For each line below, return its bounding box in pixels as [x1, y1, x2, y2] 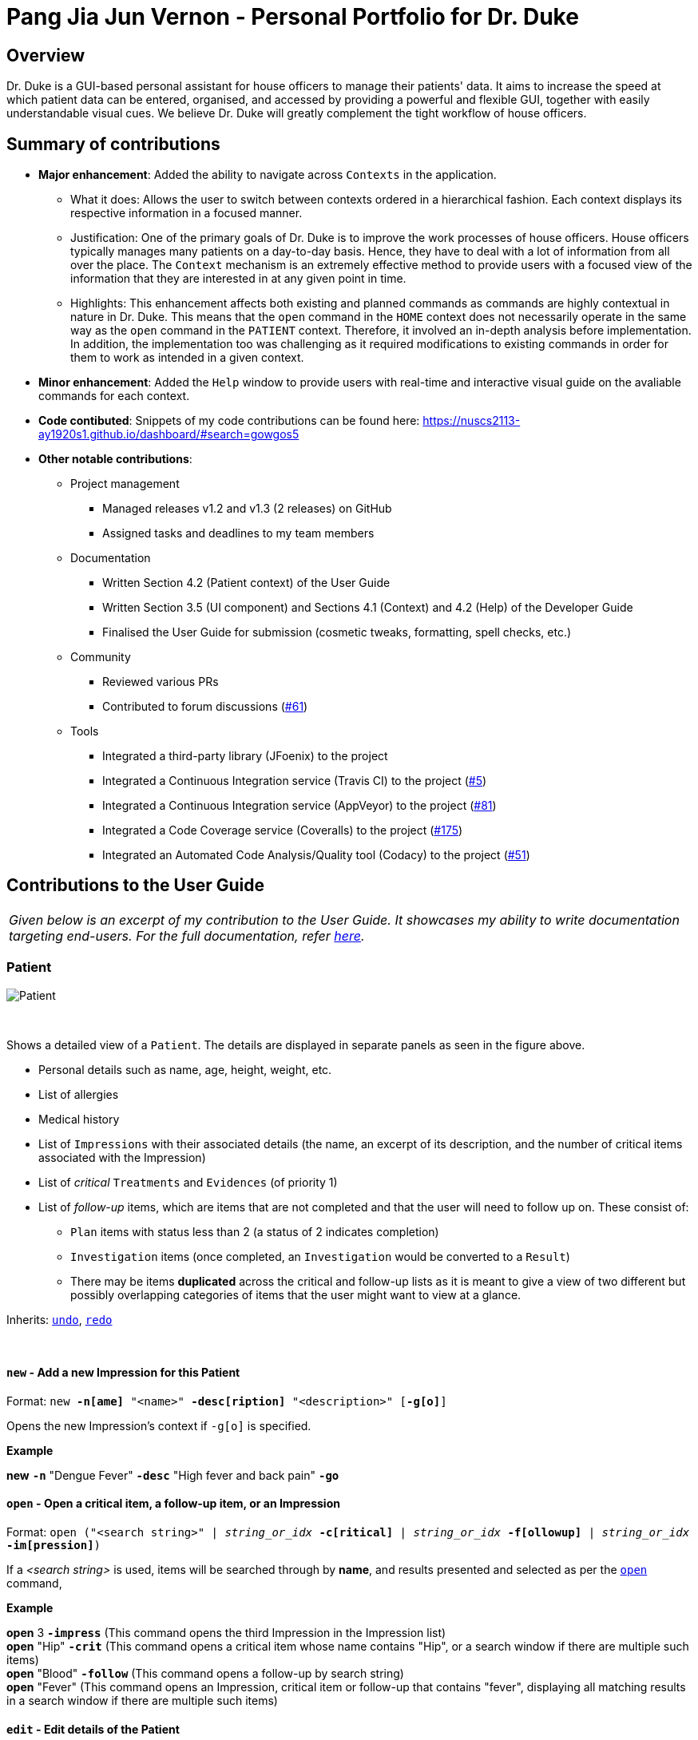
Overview [6, 45, 85, 65]
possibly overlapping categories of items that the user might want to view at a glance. [70, 1287, 522, 1302]
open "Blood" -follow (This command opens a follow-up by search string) [6, 1667, 404, 1681]
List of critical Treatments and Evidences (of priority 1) [38, 1175, 338, 1189]
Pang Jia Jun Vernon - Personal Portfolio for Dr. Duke [6, 3, 579, 30]
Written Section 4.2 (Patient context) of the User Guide [102, 576, 391, 590]
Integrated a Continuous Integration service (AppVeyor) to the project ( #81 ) [102, 799, 497, 813]
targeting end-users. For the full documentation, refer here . [9, 927, 365, 944]
